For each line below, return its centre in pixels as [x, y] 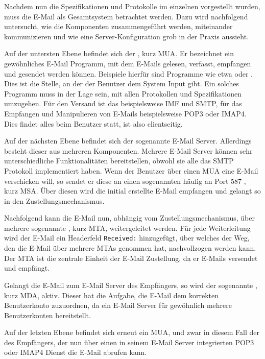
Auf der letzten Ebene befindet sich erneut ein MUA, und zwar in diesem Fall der [132, 332]
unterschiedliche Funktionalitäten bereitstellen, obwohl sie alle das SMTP [119, 161]
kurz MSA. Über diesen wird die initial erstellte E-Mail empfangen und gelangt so [132, 191]
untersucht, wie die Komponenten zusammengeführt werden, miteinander [118, 26]
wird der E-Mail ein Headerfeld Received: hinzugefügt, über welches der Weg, [127, 238]
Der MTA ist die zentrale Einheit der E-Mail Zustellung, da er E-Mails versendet [131, 258]
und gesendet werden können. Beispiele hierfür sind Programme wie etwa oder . [128, 73]
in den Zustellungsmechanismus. [54, 200]
